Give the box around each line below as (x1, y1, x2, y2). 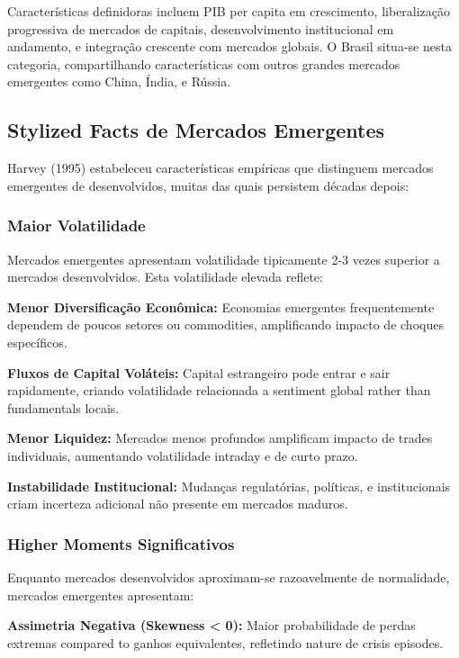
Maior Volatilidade (7, 214, 146, 237)
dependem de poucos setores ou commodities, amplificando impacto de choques (7, 315, 444, 334)
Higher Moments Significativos (7, 532, 235, 554)
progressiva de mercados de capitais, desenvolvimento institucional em (7, 19, 394, 38)
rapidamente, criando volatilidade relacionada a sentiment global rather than (7, 381, 431, 400)
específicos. (7, 332, 67, 351)
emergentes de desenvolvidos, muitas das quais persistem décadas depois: (7, 176, 409, 194)
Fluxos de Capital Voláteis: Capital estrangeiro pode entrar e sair (7, 363, 391, 382)
